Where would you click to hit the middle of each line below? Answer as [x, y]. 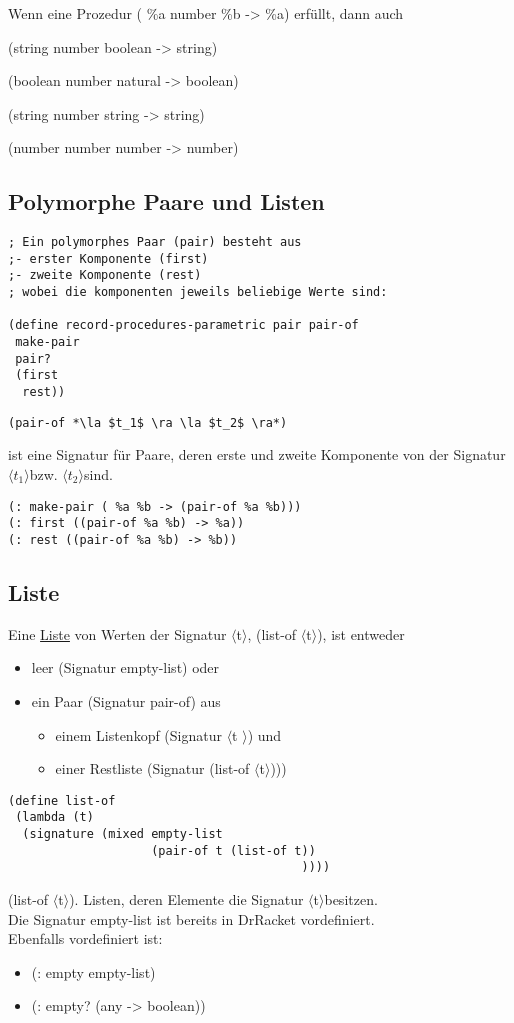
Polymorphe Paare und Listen [166, 201]
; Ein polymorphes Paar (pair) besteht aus [155, 242]
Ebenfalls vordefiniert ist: [85, 938]
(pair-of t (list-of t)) [233, 850]
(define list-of [62, 800]
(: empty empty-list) [93, 971]
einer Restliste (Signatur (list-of [152, 768]
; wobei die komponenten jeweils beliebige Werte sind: [198, 292]
